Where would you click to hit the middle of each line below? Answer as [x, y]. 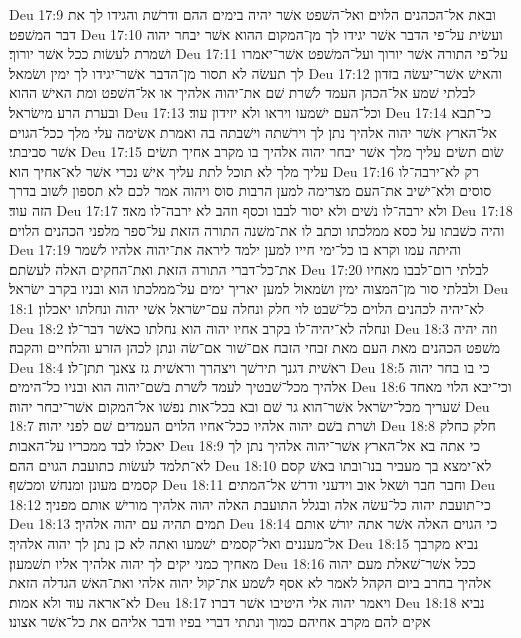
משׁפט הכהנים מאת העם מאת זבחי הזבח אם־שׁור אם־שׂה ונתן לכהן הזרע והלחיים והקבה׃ [255, 347]
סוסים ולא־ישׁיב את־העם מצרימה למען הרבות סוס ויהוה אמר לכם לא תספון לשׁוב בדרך [250, 190]
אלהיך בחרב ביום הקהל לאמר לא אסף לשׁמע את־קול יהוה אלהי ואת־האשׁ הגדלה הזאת [250, 582]
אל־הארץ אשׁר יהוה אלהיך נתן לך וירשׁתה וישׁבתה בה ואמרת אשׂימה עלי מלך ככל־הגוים [253, 131]
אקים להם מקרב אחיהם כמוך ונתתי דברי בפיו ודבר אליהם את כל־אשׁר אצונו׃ [220, 621]
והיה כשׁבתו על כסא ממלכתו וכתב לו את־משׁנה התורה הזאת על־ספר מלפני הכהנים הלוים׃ [257, 229]
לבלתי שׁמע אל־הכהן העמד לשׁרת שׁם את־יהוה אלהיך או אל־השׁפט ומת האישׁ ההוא [242, 92]
